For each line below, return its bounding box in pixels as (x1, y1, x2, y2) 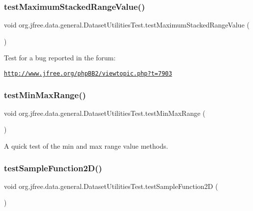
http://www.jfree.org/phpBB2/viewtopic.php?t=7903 (4, 70, 172, 77)
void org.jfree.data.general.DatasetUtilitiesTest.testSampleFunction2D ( (4, 181, 218, 191)
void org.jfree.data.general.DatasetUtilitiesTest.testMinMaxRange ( (4, 107, 206, 118)
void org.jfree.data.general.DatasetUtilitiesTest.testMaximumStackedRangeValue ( (4, 20, 250, 30)
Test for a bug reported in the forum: (4, 53, 116, 63)
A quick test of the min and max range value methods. (4, 141, 168, 151)
